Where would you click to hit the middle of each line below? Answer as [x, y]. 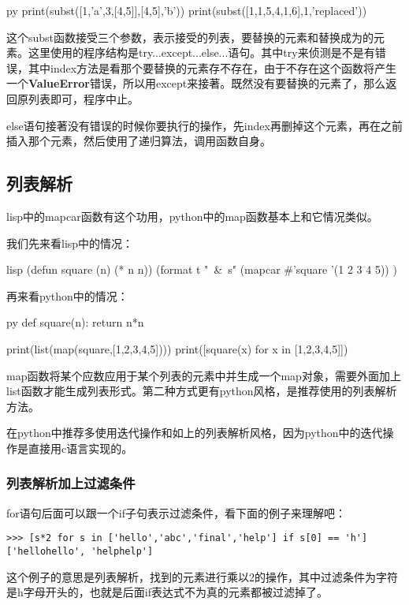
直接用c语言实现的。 [80, 448]
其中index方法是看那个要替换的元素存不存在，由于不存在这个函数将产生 [212, 67]
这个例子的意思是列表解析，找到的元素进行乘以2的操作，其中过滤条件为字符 [202, 576]
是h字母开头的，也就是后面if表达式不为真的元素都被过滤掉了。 [167, 592]
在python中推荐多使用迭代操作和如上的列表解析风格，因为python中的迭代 [195, 433]
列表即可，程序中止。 [83, 98]
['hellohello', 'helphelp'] [80, 551]
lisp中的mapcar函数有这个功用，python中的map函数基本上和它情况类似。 [192, 216]
